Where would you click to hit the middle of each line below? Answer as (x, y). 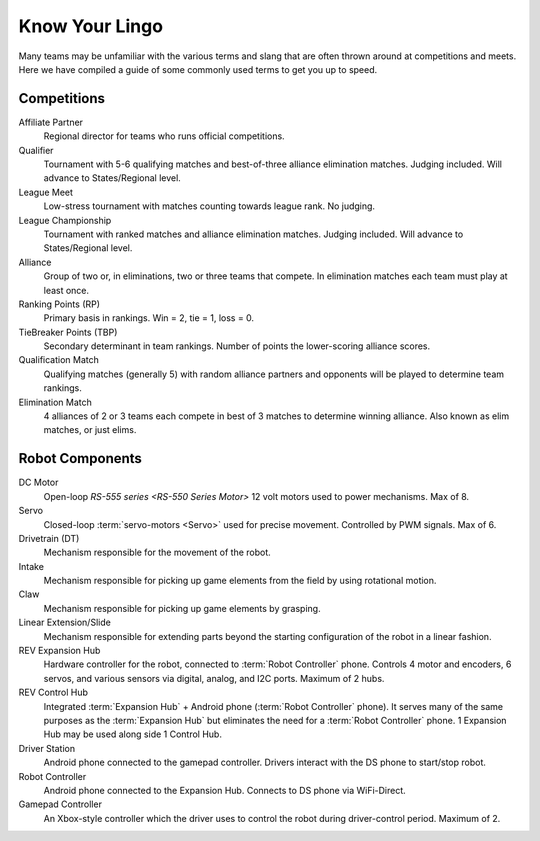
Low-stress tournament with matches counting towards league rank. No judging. (209, 206)
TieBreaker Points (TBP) (68, 332)
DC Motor (38, 482)
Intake (31, 566)
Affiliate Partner (51, 122)
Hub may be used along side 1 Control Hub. (132, 734)
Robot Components (80, 458)
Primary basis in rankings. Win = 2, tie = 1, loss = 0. (149, 318)
